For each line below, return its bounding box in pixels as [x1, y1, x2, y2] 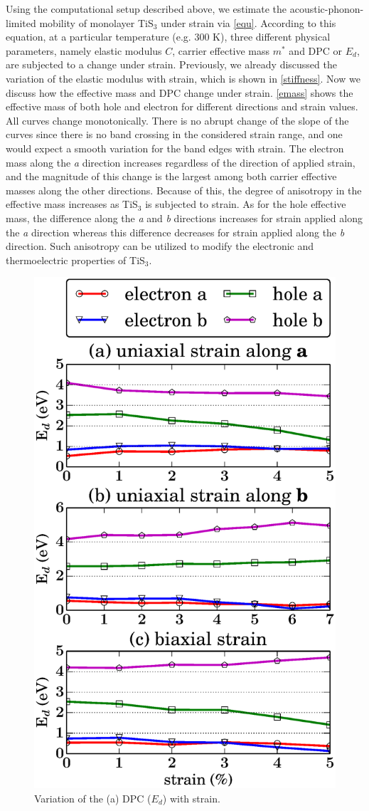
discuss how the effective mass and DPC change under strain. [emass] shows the [6, 85, 353, 100]
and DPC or [289, 43, 343, 58]
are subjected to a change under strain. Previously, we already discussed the [6, 57, 337, 72]
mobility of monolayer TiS [39, 15, 154, 30]
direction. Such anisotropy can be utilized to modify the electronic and [6, 239, 314, 253]
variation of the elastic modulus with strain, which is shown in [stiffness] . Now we [6, 70, 360, 85]
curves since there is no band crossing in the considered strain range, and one [6, 127, 343, 142]
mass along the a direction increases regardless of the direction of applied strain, [6, 155, 355, 169]
